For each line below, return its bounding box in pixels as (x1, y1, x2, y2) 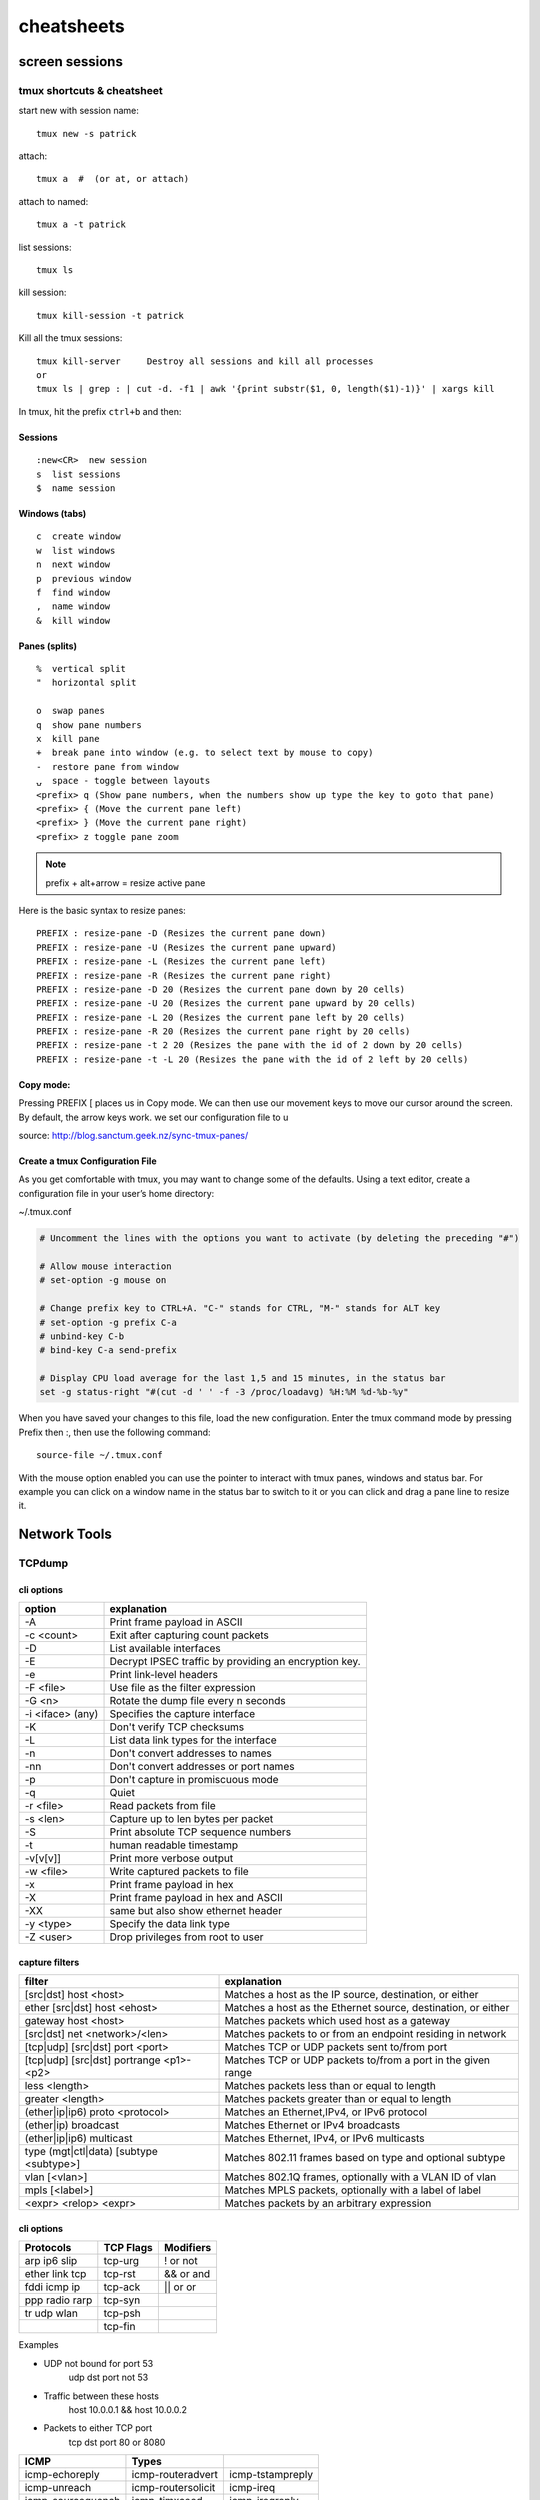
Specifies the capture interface (109, 1707, 255, 1721)
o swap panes (36, 705, 105, 717)
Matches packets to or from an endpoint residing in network (224, 2027, 507, 2041)
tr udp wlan (24, 2306, 79, 2320)
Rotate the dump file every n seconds (109, 1694, 286, 1708)
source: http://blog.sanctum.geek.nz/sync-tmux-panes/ (18, 1130, 249, 1142)
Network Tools (18, 1526, 112, 1543)
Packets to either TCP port (43, 2422, 153, 2434)
